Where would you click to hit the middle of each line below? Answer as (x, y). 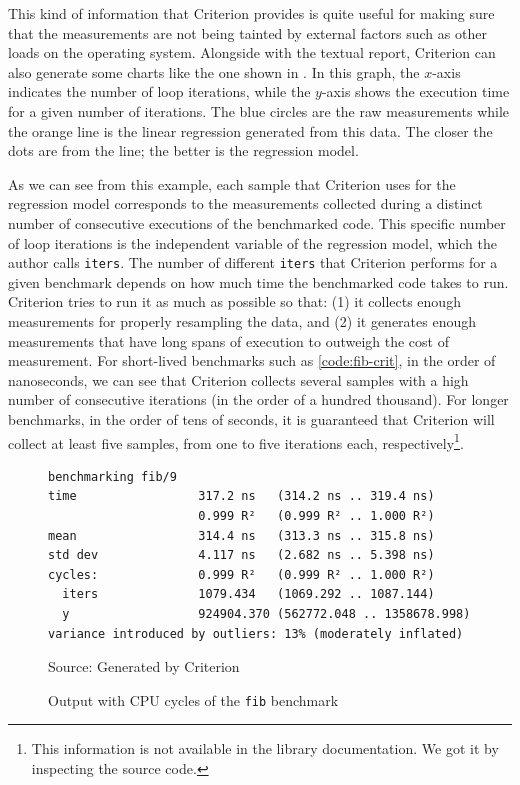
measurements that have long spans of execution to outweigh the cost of (228, 340)
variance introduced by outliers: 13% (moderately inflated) (256, 633)
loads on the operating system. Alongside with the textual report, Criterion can (252, 52)
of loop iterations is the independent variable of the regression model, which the (252, 242)
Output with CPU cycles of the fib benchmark (193, 699)
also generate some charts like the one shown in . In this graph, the (214, 71)
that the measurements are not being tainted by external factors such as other (247, 32)
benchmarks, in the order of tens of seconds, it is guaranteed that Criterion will (251, 418)
